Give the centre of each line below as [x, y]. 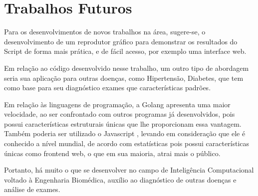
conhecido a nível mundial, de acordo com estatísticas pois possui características [127, 143]
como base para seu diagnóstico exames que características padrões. [108, 88]
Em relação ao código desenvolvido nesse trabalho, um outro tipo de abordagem [127, 68]
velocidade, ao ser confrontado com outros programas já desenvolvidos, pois [120, 114]
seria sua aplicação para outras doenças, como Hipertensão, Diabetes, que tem [124, 78]
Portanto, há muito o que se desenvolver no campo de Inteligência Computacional [129, 170]
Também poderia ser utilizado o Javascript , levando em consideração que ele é [125, 133]
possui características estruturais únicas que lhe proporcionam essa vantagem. [123, 123]
